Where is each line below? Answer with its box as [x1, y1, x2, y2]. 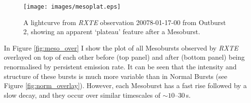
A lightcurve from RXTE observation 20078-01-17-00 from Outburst [23, 17, 226, 27]
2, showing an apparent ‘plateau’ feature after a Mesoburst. [23, 26, 201, 37]
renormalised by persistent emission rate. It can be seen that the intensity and [4, 62, 237, 72]
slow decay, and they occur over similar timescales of [4, 90, 161, 100]
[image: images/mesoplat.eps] [23, 3, 121, 10]
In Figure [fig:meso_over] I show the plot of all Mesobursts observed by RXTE [4, 42, 238, 52]
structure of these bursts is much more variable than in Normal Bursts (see [4, 71, 227, 81]
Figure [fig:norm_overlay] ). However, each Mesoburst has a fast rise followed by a [4, 80, 247, 90]
